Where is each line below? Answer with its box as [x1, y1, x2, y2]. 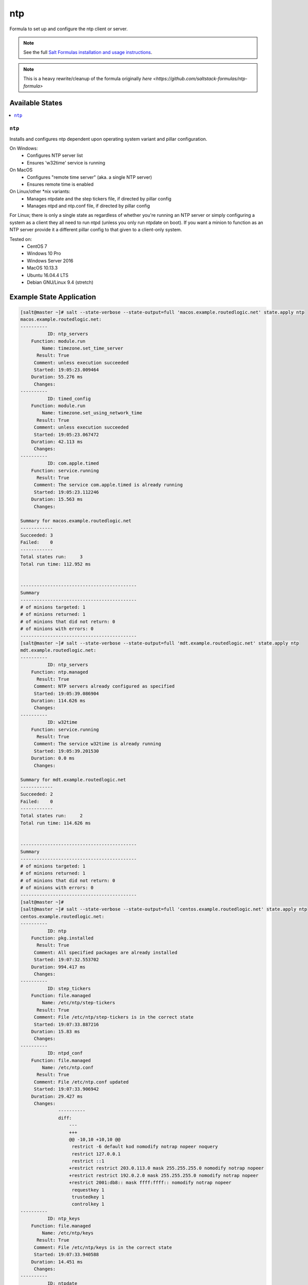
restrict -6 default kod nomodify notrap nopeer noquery [71, 1144, 218, 1150]
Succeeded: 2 [20, 792, 53, 797]
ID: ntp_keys [47, 1216, 81, 1222]
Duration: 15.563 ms [31, 497, 83, 502]
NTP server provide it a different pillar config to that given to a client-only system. [9, 227, 182, 233]
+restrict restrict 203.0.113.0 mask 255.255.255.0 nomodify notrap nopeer [69, 1165, 264, 1171]
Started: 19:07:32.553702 [33, 957, 100, 963]
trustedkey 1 [71, 1194, 105, 1200]
